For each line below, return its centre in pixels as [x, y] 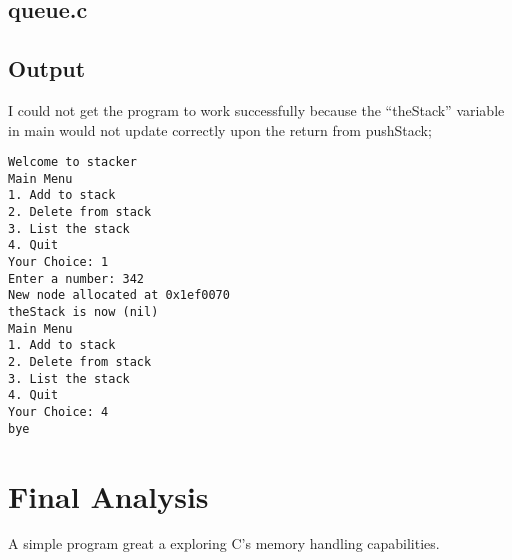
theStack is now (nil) [83, 312]
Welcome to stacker [72, 162]
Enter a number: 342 [76, 278]
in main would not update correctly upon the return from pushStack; [220, 129]
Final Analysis [108, 495]
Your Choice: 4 [58, 412]
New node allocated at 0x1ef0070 [119, 295]
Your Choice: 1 [58, 262]
